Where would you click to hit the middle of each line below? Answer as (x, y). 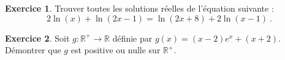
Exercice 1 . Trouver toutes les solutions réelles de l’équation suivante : (139, 8)
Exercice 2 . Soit (37, 38)
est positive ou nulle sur (116, 50)
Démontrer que (33, 50)
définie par (132, 38)
